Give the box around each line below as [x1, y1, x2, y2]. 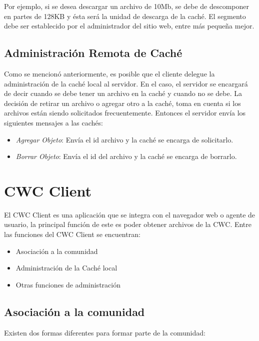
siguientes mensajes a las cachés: [4, 117, 103, 127]
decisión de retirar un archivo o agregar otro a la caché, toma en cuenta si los [4, 97, 241, 108]
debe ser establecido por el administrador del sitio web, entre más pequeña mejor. [4, 20, 254, 31]
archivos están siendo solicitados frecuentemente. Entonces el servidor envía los [4, 107, 246, 118]
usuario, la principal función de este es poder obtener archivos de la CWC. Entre [4, 219, 252, 229]
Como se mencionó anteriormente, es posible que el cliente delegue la [4, 68, 215, 78]
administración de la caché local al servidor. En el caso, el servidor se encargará [4, 78, 248, 88]
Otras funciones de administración [15, 279, 120, 289]
